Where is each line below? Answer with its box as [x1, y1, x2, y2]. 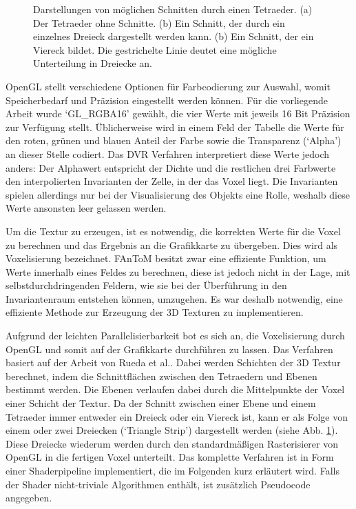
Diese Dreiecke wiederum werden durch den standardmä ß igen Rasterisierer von [6, 436, 339, 450]
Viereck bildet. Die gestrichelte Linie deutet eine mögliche [33, 42, 277, 57]
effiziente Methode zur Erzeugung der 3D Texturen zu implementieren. [6, 305, 304, 319]
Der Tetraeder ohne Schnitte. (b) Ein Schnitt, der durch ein [33, 15, 285, 30]
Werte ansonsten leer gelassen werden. [6, 201, 167, 215]
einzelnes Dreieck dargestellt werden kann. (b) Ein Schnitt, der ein [33, 29, 314, 43]
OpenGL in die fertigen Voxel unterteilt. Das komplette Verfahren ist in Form [6, 450, 334, 464]
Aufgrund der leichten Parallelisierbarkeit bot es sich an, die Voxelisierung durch [6, 328, 345, 343]
